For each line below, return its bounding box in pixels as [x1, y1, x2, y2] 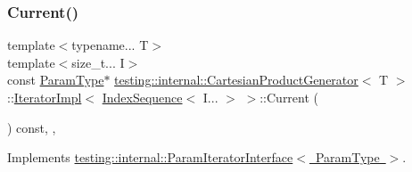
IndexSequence [102, 88, 183, 106]
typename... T [71, 36, 149, 54]
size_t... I [71, 53, 125, 71]
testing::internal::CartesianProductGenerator [114, 70, 358, 89]
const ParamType [7, 70, 104, 89]
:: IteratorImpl [7, 88, 82, 106]
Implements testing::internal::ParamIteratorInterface [7, 148, 293, 167]
